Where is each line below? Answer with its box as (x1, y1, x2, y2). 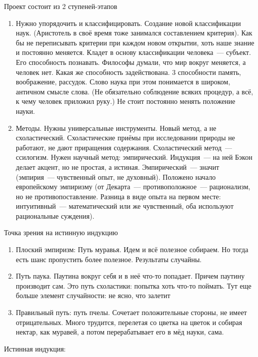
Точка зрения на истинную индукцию (4, 227, 118, 238)
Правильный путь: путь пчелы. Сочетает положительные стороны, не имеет (15, 307, 247, 318)
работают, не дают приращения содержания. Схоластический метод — (15, 142, 232, 152)
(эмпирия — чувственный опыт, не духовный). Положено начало (15, 171, 216, 182)
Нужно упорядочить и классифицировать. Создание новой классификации (15, 17, 241, 28)
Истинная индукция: (4, 343, 66, 354)
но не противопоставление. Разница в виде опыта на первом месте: (15, 191, 221, 201)
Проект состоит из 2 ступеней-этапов (4, 1, 117, 11)
